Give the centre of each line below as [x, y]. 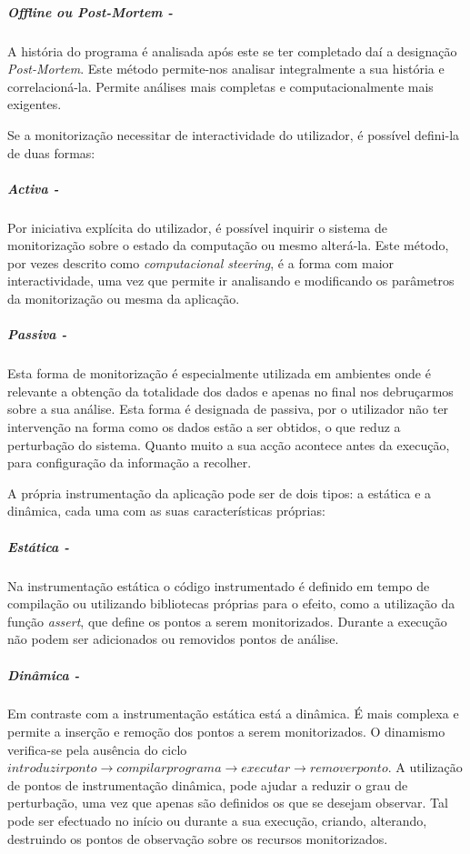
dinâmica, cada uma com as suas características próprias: [166, 511]
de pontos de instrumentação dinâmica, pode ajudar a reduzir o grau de [208, 784]
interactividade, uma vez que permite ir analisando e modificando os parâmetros [231, 281]
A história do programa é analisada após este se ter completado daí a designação [232, 50]
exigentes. [35, 104]
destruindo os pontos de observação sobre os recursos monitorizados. [198, 838]
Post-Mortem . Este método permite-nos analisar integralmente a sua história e [226, 69]
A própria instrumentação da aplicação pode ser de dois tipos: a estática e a [220, 492]
